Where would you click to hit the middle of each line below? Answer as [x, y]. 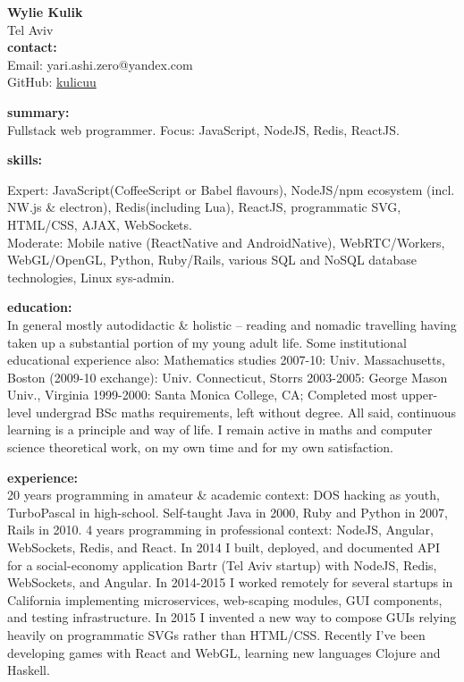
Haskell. [29, 670]
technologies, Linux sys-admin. [91, 277]
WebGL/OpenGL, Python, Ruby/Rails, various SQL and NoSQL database [212, 260]
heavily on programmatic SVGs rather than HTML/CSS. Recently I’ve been [216, 635]
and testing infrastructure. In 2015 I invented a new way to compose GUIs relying [232, 617]
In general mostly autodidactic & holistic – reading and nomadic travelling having [232, 324]
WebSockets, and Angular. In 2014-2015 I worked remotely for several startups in [230, 582]
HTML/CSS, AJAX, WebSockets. [100, 224]
